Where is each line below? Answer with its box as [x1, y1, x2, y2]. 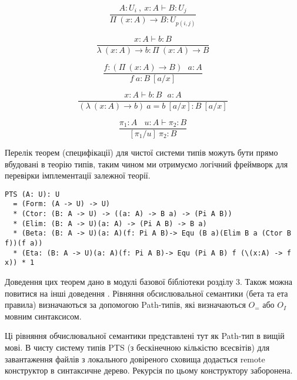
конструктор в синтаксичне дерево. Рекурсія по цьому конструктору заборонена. [5, 364, 293, 376]
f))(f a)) [5, 238, 43, 247]
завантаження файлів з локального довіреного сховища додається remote [5, 352, 265, 365]
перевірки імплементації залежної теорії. [5, 169, 151, 181]
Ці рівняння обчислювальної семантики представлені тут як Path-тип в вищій [5, 329, 285, 342]
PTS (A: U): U [5, 190, 60, 199]
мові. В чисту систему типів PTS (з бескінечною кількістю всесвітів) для [5, 341, 270, 353]
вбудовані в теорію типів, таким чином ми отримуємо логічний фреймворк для [5, 157, 288, 170]
